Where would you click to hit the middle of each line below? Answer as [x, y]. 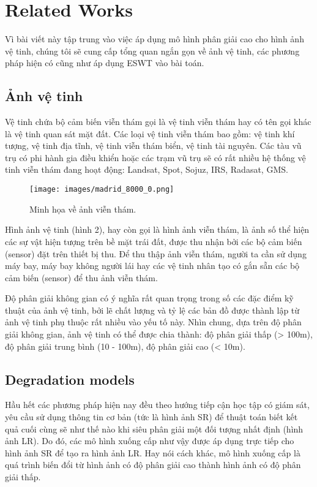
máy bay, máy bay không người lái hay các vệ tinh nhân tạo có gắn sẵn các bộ [152, 266]
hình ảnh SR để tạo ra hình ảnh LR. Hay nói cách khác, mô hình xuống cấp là [153, 452]
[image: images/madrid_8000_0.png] [102, 190]
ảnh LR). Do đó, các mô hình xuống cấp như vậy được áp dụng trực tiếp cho [150, 441]
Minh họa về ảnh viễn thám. [83, 209]
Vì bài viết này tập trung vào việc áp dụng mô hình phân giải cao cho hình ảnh [155, 39]
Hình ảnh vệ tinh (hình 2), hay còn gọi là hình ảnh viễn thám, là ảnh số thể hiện [157, 229]
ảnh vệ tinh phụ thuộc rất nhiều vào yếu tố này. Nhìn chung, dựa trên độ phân [153, 322]
